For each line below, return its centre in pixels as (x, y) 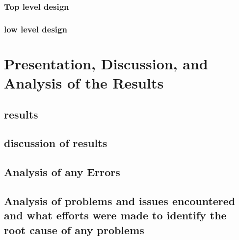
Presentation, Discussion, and (106, 63)
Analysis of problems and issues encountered (120, 200)
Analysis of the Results (84, 83)
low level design (36, 29)
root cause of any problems (74, 229)
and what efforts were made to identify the (115, 215)
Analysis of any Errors (62, 172)
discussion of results (56, 143)
